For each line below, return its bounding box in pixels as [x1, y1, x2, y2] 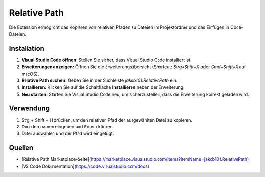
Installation [9, 44, 44, 52]
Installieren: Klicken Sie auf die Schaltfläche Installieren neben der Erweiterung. [21, 84, 185, 90]
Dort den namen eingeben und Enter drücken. [21, 124, 114, 130]
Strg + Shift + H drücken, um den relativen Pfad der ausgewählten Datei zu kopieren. [21, 117, 192, 123]
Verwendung [9, 104, 50, 112]
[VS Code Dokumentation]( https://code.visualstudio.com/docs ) [21, 163, 150, 169]
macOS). [21, 71, 39, 76]
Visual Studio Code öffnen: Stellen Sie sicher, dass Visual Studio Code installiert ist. [21, 57, 192, 63]
